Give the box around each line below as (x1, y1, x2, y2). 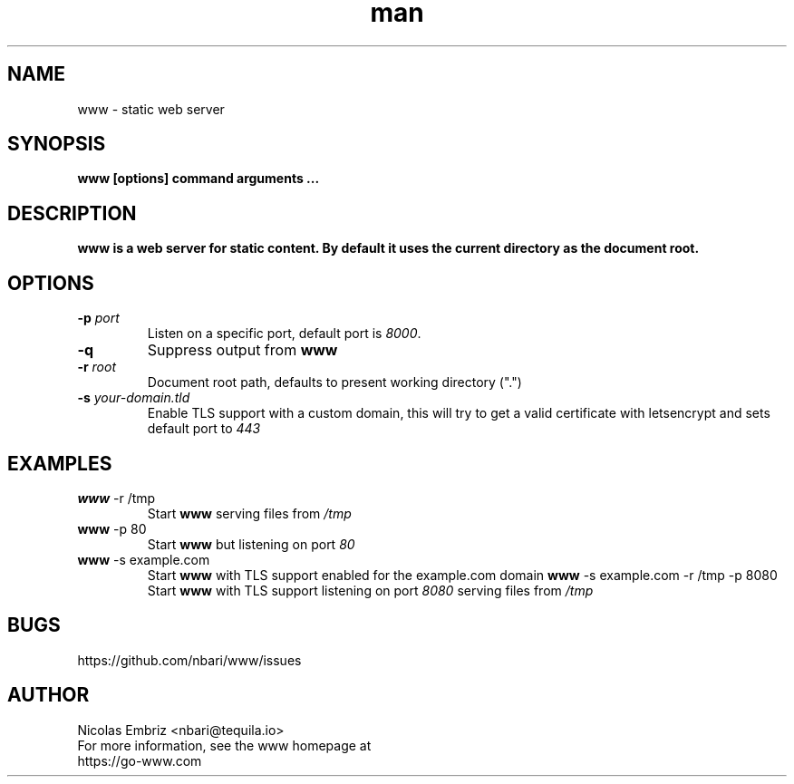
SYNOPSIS (7, 132, 106, 156)
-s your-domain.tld (77, 390, 190, 406)
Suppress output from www (147, 341, 338, 360)
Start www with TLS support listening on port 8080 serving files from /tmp (147, 582, 594, 598)
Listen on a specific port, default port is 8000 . (147, 325, 421, 342)
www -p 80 (77, 520, 147, 537)
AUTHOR (7, 683, 90, 707)
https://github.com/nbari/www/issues (77, 652, 302, 668)
